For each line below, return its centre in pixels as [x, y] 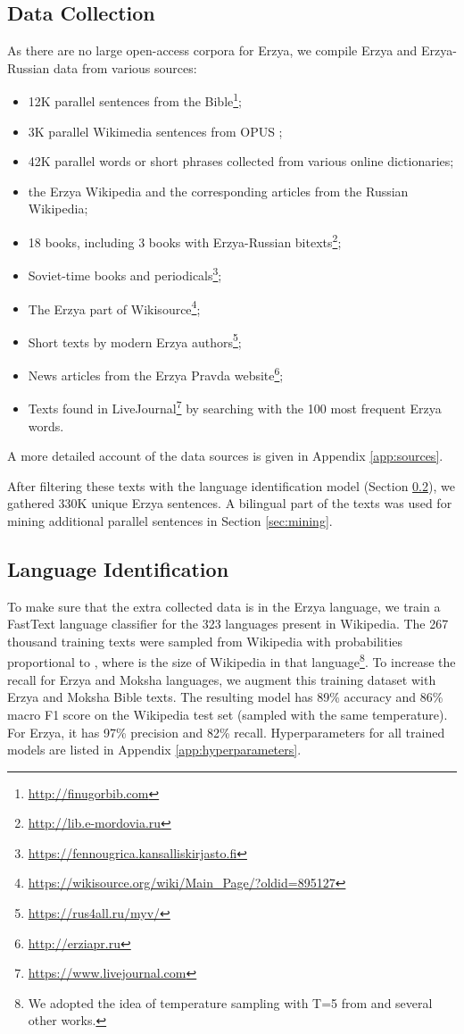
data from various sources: [125, 67]
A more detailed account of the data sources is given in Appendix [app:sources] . [225, 456]
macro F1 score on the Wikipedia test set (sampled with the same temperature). [228, 714]
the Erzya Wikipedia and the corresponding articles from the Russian [218, 191]
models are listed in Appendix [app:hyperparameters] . [154, 750]
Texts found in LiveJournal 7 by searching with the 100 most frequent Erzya [235, 407]
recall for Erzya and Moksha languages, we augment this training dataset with [222, 679]
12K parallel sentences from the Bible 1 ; [135, 100]
